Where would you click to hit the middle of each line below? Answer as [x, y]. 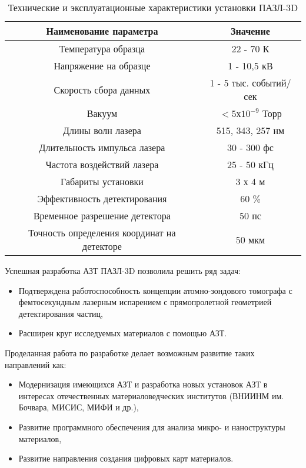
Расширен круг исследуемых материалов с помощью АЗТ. [123, 333]
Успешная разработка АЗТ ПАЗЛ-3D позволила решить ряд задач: [123, 270]
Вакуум [102, 113]
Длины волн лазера [102, 130]
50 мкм [250, 239]
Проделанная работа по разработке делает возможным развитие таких [130, 352]
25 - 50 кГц [250, 164]
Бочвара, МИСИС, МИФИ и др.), [79, 407]
